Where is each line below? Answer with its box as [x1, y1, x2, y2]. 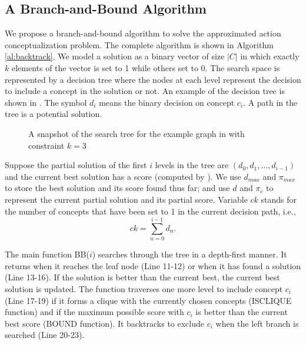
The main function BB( [5, 248, 89, 260]
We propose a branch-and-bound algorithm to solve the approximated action [5, 27, 281, 39]
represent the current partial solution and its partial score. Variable [5, 193, 248, 205]
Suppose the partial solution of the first [5, 159, 147, 171]
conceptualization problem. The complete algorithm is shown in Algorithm [5, 38, 274, 51]
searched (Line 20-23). [5, 329, 85, 341]
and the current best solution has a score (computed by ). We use [5, 170, 241, 182]
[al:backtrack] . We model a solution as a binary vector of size [5, 50, 225, 62]
